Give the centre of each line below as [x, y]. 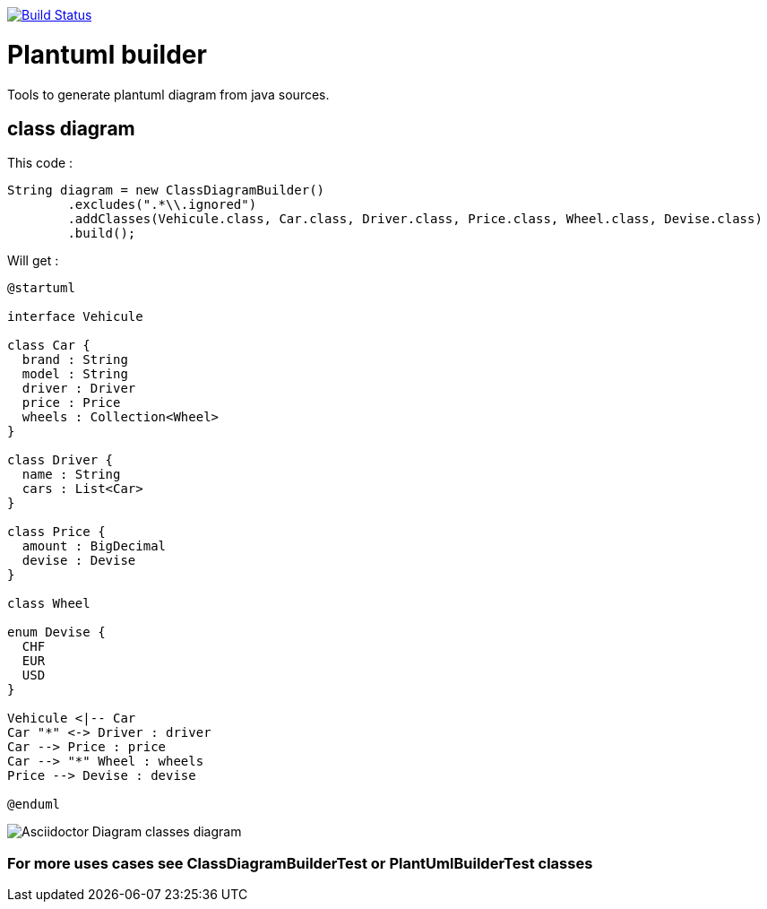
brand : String [75, 360]
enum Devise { [56, 632]
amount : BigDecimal [94, 546]
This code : [40, 163]
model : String [75, 374]
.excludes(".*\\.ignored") [162, 205]
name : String [71, 475]
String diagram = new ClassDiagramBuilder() [166, 190]
